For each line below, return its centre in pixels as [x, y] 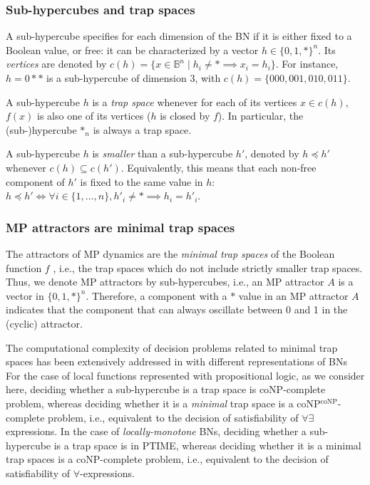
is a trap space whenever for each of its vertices [195, 101]
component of [35, 181]
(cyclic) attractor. [44, 323]
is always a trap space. [142, 129]
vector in [25, 295]
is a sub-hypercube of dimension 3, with [134, 78]
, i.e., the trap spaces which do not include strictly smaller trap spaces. [208, 267]
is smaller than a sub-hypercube [163, 153]
